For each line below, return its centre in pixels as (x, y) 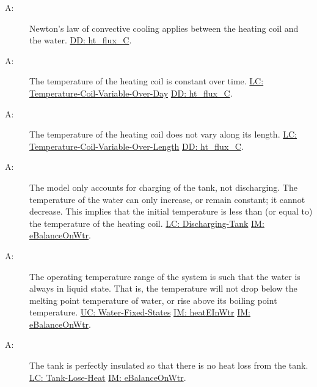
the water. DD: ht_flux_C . (81, 40)
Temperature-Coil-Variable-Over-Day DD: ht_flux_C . (131, 93)
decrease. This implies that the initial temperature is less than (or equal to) (171, 211)
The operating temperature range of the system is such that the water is (165, 276)
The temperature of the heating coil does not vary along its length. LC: (163, 134)
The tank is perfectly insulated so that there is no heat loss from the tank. (169, 365)
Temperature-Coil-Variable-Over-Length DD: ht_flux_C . (137, 146)
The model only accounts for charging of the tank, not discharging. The (163, 187)
